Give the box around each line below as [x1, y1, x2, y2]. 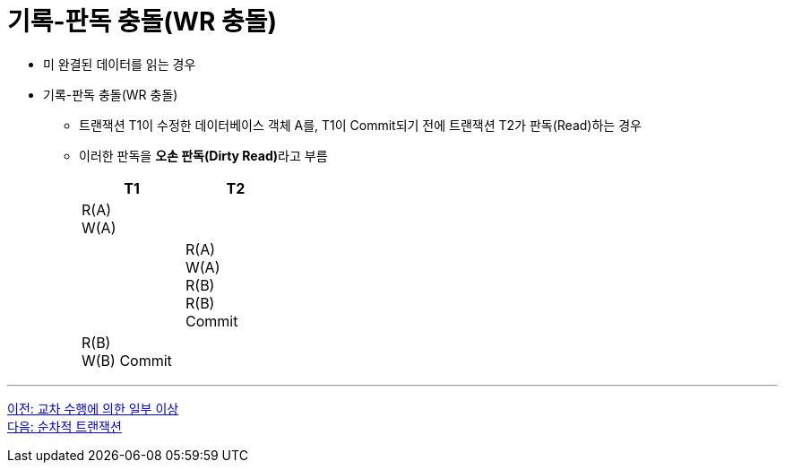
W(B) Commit [82, 351, 172, 370]
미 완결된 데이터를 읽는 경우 [43, 56, 196, 72]
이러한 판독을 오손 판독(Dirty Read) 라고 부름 [79, 147, 328, 163]
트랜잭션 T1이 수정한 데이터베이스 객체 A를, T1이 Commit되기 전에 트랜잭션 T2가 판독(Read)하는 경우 [79, 117, 642, 133]
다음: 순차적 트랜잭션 [7, 418, 122, 434]
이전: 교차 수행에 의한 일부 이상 [7, 400, 179, 416]
